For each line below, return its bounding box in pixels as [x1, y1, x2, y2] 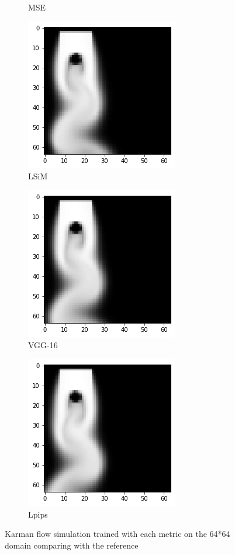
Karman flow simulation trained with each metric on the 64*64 [5, 528, 230, 540]
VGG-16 [28, 339, 58, 351]
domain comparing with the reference [5, 539, 139, 551]
